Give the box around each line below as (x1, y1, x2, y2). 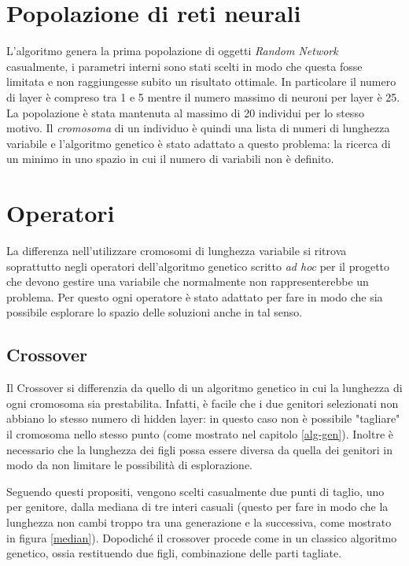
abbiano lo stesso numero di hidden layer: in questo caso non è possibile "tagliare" (6, 410, 400, 427)
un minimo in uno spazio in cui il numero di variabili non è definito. (6, 150, 334, 167)
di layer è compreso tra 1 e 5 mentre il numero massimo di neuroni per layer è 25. (6, 88, 400, 105)
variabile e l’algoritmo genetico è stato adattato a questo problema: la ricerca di (6, 135, 391, 151)
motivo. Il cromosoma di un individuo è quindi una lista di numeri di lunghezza (6, 120, 390, 136)
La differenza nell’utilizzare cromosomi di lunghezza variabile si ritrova (6, 242, 347, 258)
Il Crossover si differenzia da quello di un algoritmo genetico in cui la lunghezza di (6, 379, 403, 396)
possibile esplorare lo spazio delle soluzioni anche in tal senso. (6, 304, 303, 320)
